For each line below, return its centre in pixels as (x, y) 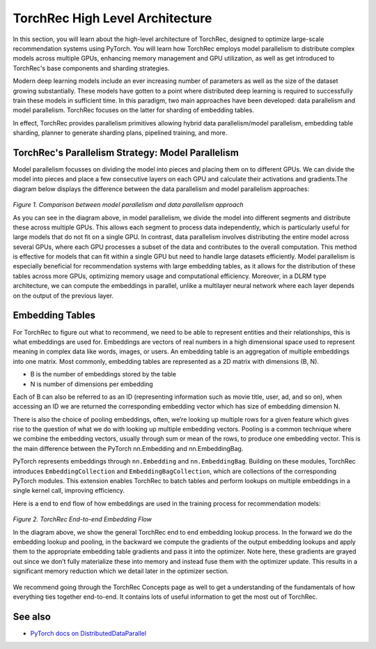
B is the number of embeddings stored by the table (103, 374)
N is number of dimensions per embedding (92, 384)
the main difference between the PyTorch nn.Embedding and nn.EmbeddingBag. (128, 448)
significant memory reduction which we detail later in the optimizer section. (121, 571)
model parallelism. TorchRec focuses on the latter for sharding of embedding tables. (133, 110)
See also (32, 617)
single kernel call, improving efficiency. (69, 491)
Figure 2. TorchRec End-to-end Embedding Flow (83, 519)
